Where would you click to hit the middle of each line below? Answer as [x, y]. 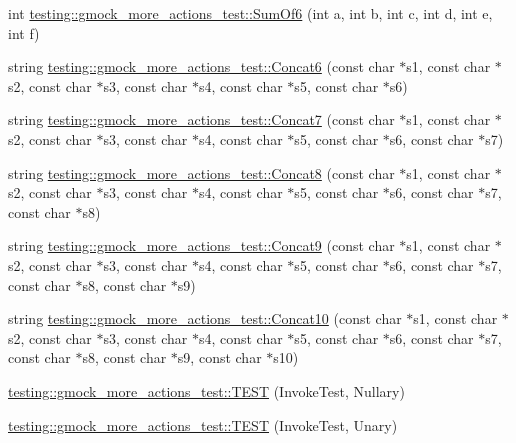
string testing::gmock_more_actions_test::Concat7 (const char [201, 119]
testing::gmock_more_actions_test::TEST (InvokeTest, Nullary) [206, 390]
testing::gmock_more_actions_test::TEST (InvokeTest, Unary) [203, 424]
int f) [24, 32]
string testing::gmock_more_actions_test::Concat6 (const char [201, 66]
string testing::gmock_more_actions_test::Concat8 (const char [201, 172]
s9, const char [219, 357]
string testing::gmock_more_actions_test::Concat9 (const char [201, 245]
